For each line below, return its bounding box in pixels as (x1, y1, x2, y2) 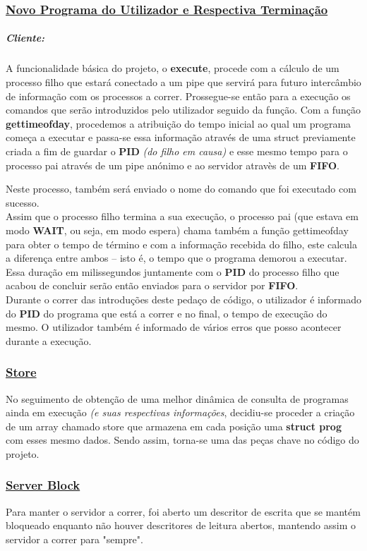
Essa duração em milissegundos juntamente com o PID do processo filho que (6, 264, 339, 279)
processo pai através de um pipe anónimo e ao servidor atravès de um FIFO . (6, 157, 339, 172)
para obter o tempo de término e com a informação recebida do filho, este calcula (6, 236, 358, 251)
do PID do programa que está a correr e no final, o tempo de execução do (6, 305, 327, 320)
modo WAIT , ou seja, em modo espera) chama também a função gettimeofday (6, 222, 349, 237)
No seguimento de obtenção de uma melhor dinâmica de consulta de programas (6, 391, 349, 406)
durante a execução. (6, 333, 92, 348)
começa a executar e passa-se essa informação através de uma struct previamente (6, 130, 356, 145)
